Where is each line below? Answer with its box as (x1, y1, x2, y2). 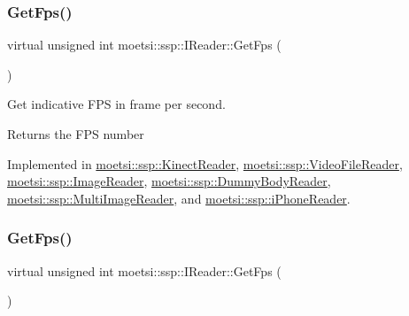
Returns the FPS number (7, 125, 144, 143)
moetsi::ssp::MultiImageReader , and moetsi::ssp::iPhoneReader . (7, 189, 351, 207)
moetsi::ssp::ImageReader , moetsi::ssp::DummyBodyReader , (7, 172, 331, 190)
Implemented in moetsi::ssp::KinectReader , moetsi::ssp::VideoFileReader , (7, 154, 403, 173)
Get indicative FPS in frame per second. (7, 95, 226, 113)
